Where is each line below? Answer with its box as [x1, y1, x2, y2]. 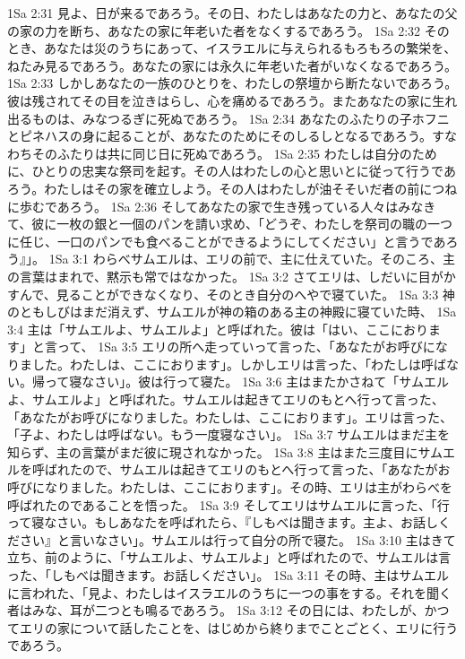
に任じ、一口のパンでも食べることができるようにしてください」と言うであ [7, 231, 446, 250]
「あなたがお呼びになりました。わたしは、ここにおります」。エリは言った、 [7, 407, 452, 426]
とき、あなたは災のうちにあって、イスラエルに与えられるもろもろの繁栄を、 [7, 39, 457, 57]
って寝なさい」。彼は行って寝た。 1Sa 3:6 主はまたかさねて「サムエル [44, 372, 449, 391]
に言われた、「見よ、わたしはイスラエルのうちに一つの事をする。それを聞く [7, 583, 452, 602]
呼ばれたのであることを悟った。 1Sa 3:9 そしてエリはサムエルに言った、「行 [7, 495, 450, 514]
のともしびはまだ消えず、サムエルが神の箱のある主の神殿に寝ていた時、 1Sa [7, 302, 457, 321]
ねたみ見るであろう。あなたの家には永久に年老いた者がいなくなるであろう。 [7, 56, 458, 74]
